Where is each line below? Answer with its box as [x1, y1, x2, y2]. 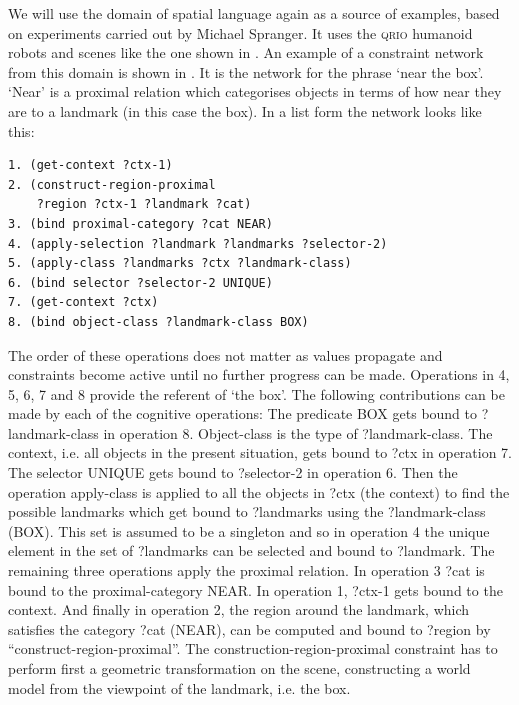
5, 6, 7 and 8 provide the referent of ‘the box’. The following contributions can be [8, 383, 505, 404]
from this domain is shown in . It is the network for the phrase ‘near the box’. [8, 61, 484, 82]
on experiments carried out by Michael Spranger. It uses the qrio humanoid [8, 22, 473, 43]
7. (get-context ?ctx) [8, 295, 159, 310]
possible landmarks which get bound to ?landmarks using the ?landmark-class [8, 501, 486, 522]
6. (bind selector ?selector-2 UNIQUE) [8, 275, 273, 290]
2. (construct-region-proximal [8, 177, 216, 192]
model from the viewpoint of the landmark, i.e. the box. [8, 677, 351, 698]
